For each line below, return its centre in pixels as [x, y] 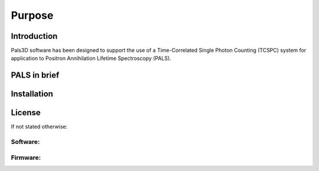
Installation [32, 94]
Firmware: [26, 157]
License [26, 113]
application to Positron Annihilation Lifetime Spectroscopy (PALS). [91, 58]
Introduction [34, 36]
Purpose [32, 15]
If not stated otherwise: [39, 127]
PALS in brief [35, 76]
